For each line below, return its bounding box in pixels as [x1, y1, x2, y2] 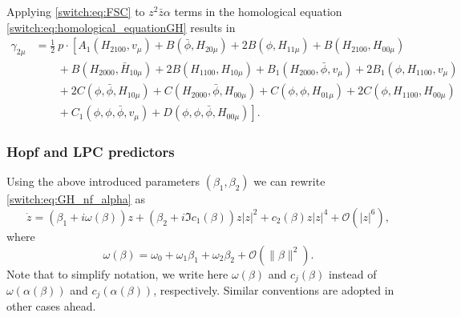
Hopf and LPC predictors [6, 142, 175, 162]
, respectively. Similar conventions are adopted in [153, 281, 394, 298]
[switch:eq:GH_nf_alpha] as [6, 191, 145, 207]
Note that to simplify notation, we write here [6, 265, 228, 282]
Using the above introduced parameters [6, 173, 200, 190]
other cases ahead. [6, 298, 96, 315]
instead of [328, 265, 377, 282]
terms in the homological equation [174, 3, 342, 19]
